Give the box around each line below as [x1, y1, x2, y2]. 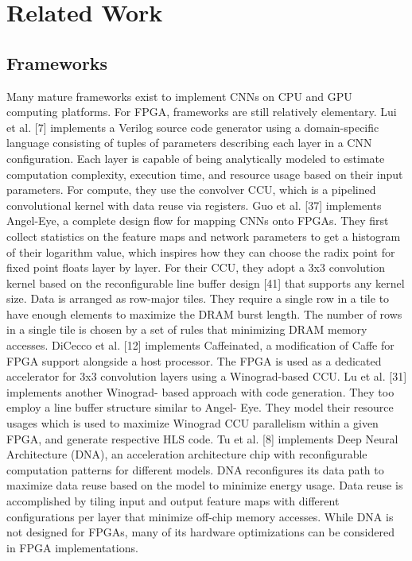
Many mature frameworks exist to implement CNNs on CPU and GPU [6, 87, 352, 104]
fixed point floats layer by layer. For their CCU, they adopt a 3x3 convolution [6, 259, 386, 276]
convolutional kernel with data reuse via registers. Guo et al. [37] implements [6, 196, 382, 213]
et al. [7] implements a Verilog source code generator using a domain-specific [6, 118, 379, 135]
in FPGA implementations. [6, 539, 138, 555]
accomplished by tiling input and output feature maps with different [6, 493, 340, 509]
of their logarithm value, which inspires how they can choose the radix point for [6, 243, 395, 260]
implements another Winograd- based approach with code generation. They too [6, 383, 395, 400]
